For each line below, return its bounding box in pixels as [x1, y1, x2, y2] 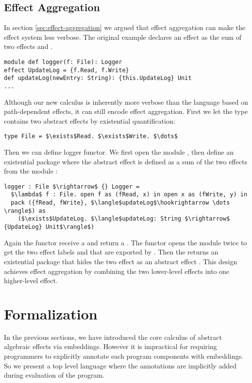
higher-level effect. [4, 275, 58, 286]
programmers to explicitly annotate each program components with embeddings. [4, 351, 244, 361]
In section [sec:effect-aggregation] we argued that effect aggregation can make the [4, 22, 246, 32]
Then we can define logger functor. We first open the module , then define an [4, 147, 234, 157]
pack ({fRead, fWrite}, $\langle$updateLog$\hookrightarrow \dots [11, 199, 230, 207]
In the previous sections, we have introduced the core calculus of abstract [4, 332, 222, 342]
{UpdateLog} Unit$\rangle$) [4, 223, 95, 231]
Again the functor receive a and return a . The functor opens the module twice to [4, 237, 247, 247]
